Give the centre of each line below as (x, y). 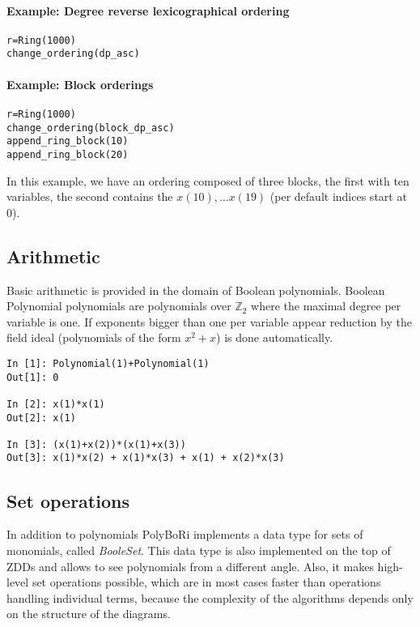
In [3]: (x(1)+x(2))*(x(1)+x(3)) (96, 444)
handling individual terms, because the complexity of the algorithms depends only (210, 597)
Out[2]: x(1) (41, 418)
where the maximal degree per (326, 306)
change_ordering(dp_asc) (73, 54)
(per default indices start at (338, 196)
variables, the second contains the (90, 196)
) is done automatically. (275, 337)
